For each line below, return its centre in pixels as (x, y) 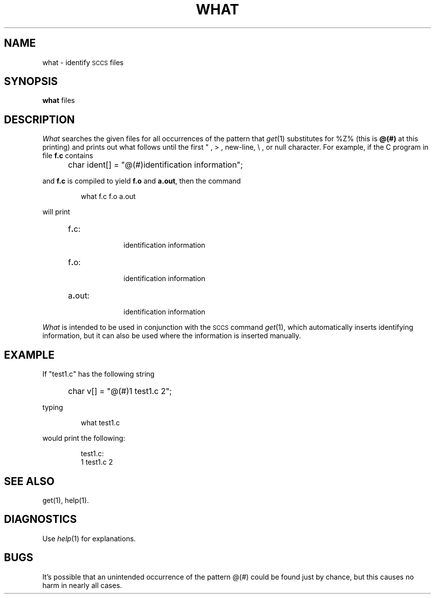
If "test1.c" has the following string (99, 374)
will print (56, 212)
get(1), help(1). (66, 500)
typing (53, 407)
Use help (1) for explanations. (89, 538)
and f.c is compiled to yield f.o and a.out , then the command (142, 181)
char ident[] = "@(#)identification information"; (156, 165)
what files (59, 100)
